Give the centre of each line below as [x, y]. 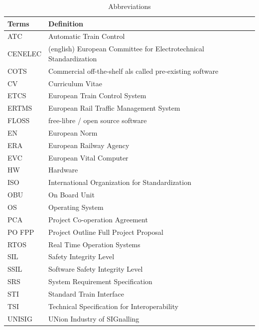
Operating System [76, 207]
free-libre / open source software [98, 120]
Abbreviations [129, 6]
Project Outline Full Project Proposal [106, 232]
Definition [66, 23]
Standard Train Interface [86, 293]
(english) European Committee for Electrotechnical [126, 49]
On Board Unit [71, 195]
